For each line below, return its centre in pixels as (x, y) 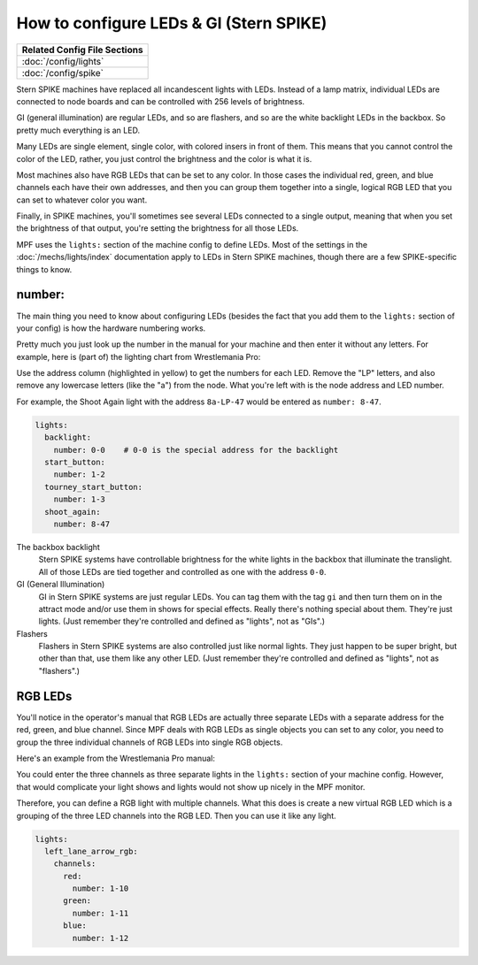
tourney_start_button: (94, 487)
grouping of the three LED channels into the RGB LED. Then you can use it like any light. (176, 816)
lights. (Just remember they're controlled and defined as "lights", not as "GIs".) (182, 621)
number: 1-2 (80, 475)
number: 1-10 (100, 888)
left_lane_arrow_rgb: (92, 851)
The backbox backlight (58, 547)
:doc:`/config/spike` (63, 73)
